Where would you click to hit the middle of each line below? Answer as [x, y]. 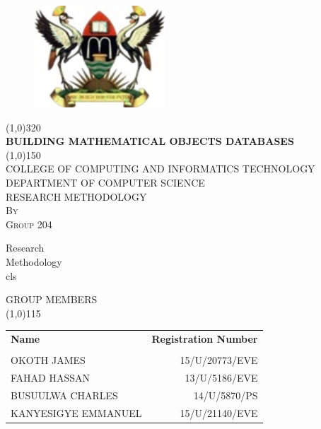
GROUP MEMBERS [52, 299]
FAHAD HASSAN [51, 377]
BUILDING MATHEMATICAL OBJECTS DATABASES [150, 141]
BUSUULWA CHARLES [64, 395]
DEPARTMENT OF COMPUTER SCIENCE [105, 182]
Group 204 [29, 224]
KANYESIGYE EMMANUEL [76, 412]
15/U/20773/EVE [219, 360]
